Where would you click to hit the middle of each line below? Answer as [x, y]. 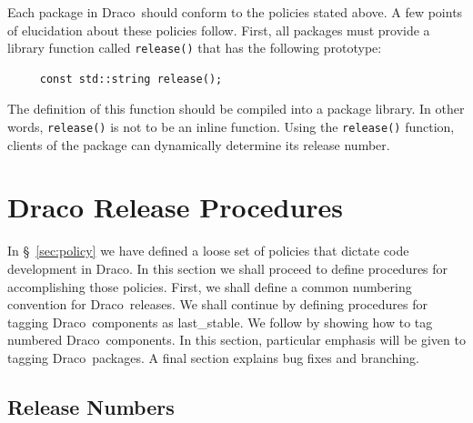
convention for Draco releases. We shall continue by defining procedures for [217, 304]
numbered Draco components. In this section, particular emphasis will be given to [236, 340]
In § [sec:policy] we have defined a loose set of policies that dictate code [208, 251]
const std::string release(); [131, 79]
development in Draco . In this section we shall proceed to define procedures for [228, 268]
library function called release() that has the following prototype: [195, 48]
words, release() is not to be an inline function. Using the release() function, [231, 127]
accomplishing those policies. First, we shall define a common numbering [210, 286]
